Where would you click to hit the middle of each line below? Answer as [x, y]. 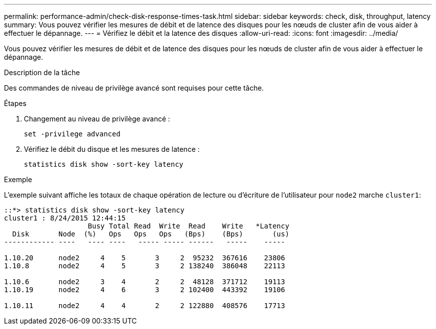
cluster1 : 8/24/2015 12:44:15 [65, 218]
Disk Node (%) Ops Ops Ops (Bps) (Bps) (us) [151, 234]
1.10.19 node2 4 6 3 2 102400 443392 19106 [145, 290]
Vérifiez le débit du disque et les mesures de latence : [112, 149]
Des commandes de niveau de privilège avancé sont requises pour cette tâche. [134, 88]
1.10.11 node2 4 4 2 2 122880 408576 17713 [145, 306]
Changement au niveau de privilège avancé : [97, 119]
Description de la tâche [42, 72]
